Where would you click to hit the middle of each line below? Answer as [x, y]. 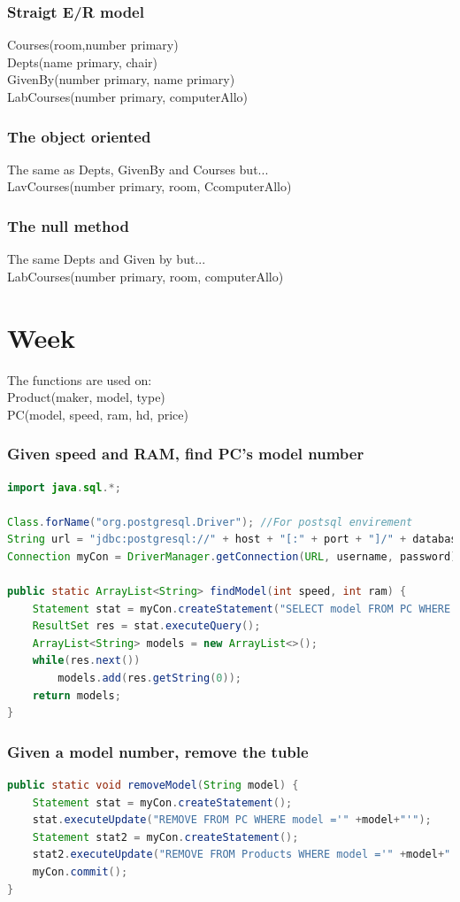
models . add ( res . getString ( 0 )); [149, 678]
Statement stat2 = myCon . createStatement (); [165, 837]
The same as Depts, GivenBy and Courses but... [138, 169]
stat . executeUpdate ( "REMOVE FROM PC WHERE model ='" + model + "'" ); [232, 820]
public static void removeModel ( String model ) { [153, 786]
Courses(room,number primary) [93, 45]
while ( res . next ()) [86, 661]
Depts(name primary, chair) [82, 62]
